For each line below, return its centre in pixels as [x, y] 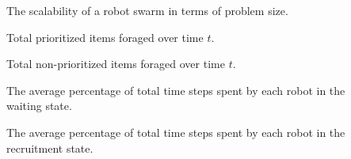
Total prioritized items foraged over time [105, 37]
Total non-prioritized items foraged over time [116, 64]
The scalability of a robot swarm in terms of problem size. [147, 10]
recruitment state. [50, 148]
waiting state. [39, 106]
